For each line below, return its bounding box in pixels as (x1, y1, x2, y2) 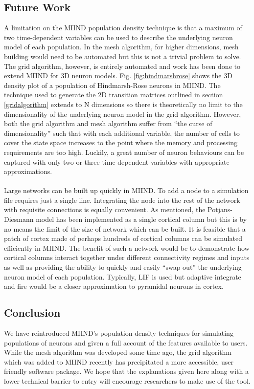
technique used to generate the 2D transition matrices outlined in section (4, 89, 223, 100)
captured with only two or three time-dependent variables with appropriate (4, 156, 230, 167)
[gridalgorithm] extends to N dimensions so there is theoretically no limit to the (4, 99, 243, 109)
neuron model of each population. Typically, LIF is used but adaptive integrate (4, 271, 241, 281)
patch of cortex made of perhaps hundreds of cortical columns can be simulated (4, 233, 242, 243)
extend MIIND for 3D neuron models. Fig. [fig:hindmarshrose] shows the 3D (4, 70, 232, 81)
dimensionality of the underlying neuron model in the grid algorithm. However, (4, 108, 241, 119)
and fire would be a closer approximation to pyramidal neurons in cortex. (4, 281, 224, 291)
